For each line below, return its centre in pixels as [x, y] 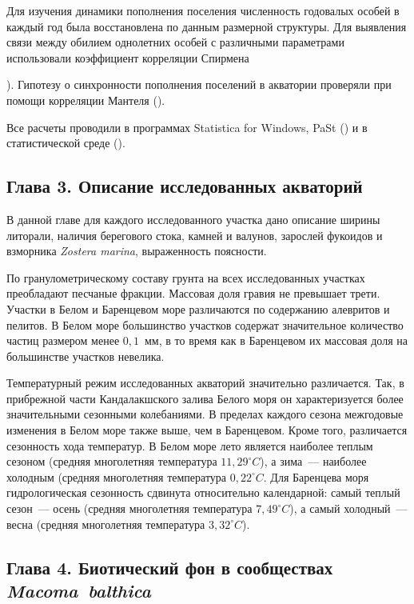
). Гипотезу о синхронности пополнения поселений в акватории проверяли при [199, 84]
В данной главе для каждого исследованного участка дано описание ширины [193, 219]
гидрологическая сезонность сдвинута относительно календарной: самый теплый [203, 492]
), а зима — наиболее [313, 461]
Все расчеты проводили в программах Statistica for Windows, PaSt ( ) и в [187, 127]
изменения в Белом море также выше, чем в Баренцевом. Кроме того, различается [207, 430]
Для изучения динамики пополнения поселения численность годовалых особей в [203, 10]
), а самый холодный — [348, 508]
